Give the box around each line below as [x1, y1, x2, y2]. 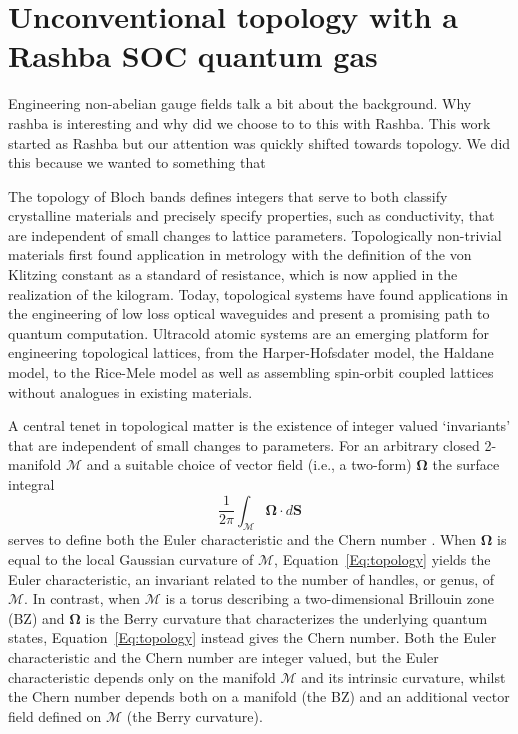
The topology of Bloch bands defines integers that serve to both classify [8, 185, 448, 206]
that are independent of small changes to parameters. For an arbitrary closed [8, 434, 480, 455]
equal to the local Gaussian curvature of [8, 548, 254, 569]
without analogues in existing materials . [8, 381, 253, 402]
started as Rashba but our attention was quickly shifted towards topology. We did [8, 132, 511, 153]
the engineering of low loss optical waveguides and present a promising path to [8, 303, 490, 324]
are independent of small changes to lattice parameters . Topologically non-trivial [8, 224, 502, 245]
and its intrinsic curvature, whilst [301, 666, 506, 687]
